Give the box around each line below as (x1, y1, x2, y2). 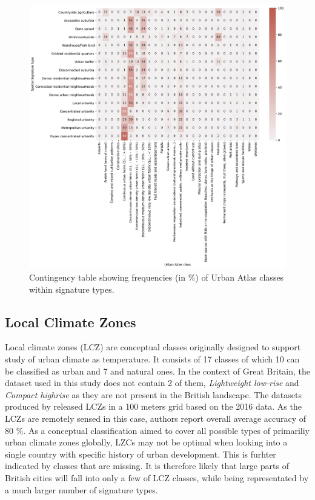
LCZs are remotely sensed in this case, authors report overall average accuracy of (5, 412, 307, 425)
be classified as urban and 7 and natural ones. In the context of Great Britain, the (5, 364, 310, 377)
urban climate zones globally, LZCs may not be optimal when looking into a (5, 436, 288, 448)
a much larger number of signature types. (5, 483, 158, 496)
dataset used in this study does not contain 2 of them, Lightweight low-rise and (5, 376, 299, 389)
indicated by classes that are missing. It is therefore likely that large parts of (5, 459, 289, 472)
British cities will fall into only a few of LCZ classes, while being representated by (5, 471, 309, 484)
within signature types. (29, 282, 114, 295)
